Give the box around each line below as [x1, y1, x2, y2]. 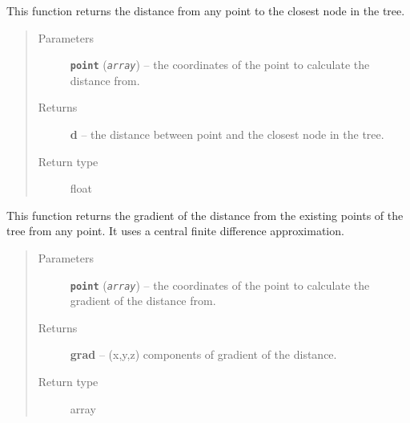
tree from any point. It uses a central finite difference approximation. [6, 222, 344, 239]
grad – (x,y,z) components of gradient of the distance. [70, 346, 337, 363]
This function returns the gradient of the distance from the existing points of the [6, 206, 404, 223]
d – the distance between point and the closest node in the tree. [70, 126, 384, 143]
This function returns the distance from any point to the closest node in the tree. [6, 2, 405, 18]
